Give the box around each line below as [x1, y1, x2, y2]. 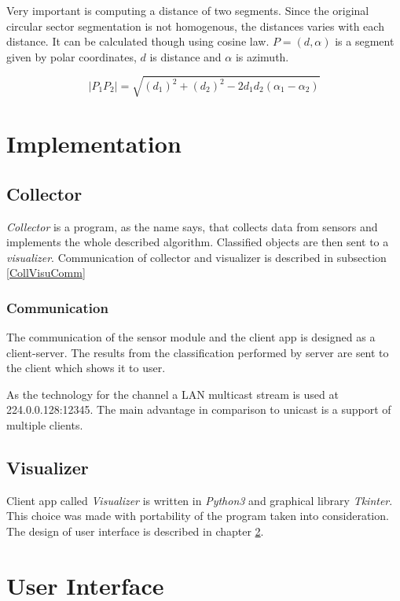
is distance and [149, 48, 222, 65]
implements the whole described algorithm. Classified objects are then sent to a [6, 234, 389, 250]
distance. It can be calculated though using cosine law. [6, 33, 270, 50]
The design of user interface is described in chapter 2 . [6, 523, 264, 540]
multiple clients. [6, 417, 83, 433]
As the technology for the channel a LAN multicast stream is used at [6, 385, 339, 402]
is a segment [335, 33, 394, 50]
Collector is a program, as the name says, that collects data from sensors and [6, 218, 378, 234]
